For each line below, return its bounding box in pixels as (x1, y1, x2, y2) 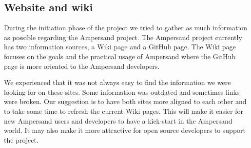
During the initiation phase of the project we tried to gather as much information (4, 22, 248, 33)
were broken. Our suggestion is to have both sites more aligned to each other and (4, 96, 247, 106)
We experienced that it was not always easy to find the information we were (4, 77, 231, 87)
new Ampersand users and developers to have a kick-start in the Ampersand (4, 115, 232, 126)
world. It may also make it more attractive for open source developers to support (4, 125, 246, 135)
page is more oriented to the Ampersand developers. (4, 61, 160, 71)
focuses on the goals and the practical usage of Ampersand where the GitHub (4, 51, 236, 61)
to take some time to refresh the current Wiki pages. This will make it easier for (4, 106, 243, 116)
